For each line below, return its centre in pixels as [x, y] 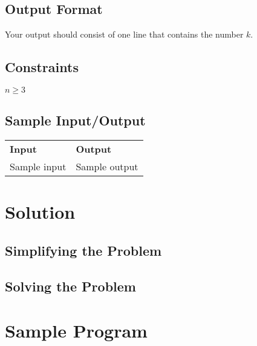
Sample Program [76, 331]
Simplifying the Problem [83, 250]
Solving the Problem [70, 286]
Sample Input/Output [75, 120]
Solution [40, 212]
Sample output [107, 167]
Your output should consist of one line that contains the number [124, 34]
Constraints [42, 67]
